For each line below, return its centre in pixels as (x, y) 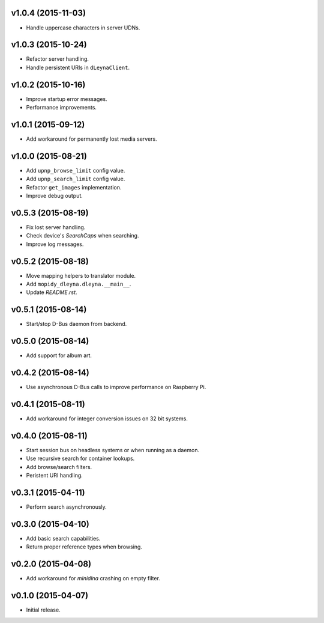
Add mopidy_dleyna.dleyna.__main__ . (79, 284)
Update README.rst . (52, 292)
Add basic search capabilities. (63, 538)
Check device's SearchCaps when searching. (82, 236)
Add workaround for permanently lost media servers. (91, 139)
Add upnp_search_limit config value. (76, 179)
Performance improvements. (61, 108)
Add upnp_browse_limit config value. (76, 170)
